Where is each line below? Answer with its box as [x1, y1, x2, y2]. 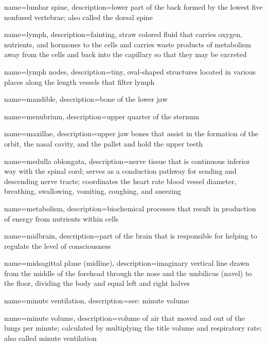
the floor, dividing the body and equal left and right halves [4, 278, 190, 288]
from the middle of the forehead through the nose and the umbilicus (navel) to [4, 267, 252, 278]
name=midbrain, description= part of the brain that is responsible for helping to [4, 230, 257, 241]
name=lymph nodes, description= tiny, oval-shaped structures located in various [4, 66, 256, 77]
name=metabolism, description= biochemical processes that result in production [4, 203, 256, 213]
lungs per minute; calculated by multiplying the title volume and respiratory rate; [4, 322, 262, 333]
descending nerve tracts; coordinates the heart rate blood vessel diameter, [4, 175, 237, 186]
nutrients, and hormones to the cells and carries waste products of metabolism [4, 39, 251, 49]
